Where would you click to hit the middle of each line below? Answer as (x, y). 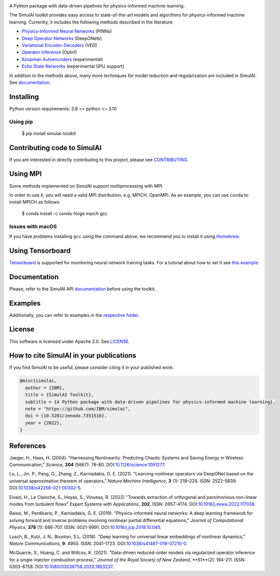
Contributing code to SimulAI (55, 148)
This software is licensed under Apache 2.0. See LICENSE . (69, 341)
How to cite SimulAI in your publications (73, 356)
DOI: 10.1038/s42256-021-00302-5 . (45, 488)
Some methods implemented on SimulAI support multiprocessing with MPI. (86, 186)
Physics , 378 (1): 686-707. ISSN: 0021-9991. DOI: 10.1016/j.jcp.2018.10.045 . (85, 527)
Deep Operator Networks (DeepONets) (62, 38)
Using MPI (25, 174)
